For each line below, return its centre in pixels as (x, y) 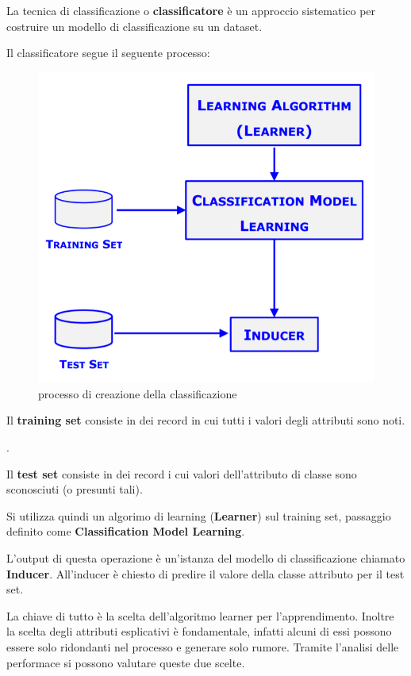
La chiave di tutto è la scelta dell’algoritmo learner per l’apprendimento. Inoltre (200, 615)
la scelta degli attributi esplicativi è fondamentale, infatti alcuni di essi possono (199, 631)
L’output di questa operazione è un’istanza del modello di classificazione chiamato (206, 557)
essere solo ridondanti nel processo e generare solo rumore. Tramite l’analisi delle (203, 646)
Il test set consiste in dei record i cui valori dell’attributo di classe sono (182, 473)
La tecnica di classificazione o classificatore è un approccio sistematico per (191, 10)
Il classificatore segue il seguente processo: (108, 53)
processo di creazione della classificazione (138, 393)
